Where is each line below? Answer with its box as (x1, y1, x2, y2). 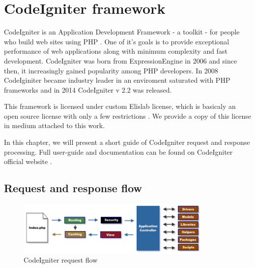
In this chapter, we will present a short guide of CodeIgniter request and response (4, 137, 250, 147)
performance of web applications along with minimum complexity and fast (4, 46, 227, 56)
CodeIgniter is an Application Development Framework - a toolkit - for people (4, 27, 240, 37)
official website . (4, 156, 52, 167)
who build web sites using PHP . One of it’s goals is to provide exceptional (4, 36, 229, 46)
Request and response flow (4, 180, 142, 196)
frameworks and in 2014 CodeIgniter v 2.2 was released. (4, 84, 172, 95)
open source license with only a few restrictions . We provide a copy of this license (4, 110, 252, 121)
